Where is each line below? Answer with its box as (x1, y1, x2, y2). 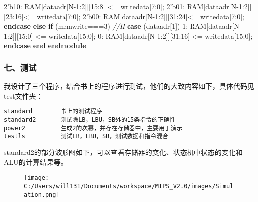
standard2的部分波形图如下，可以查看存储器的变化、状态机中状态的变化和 (4, 147, 243, 157)
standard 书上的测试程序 (4, 108, 102, 115)
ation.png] (24, 191, 60, 198)
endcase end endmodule (4, 40, 86, 50)
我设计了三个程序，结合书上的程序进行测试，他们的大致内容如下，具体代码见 (4, 81, 254, 91)
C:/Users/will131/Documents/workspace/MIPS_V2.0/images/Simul (24, 182, 234, 190)
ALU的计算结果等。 (4, 156, 67, 167)
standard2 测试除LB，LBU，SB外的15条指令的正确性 (4, 116, 176, 124)
